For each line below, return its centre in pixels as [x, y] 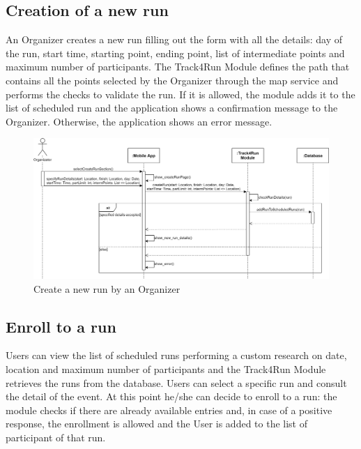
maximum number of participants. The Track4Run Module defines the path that [178, 67]
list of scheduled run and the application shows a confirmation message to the [172, 108]
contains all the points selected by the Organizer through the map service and [172, 80]
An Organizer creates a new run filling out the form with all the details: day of [174, 39]
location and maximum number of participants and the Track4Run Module [166, 368]
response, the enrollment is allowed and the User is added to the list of [156, 424]
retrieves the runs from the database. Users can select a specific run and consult [176, 382]
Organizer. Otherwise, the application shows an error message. [139, 121]
